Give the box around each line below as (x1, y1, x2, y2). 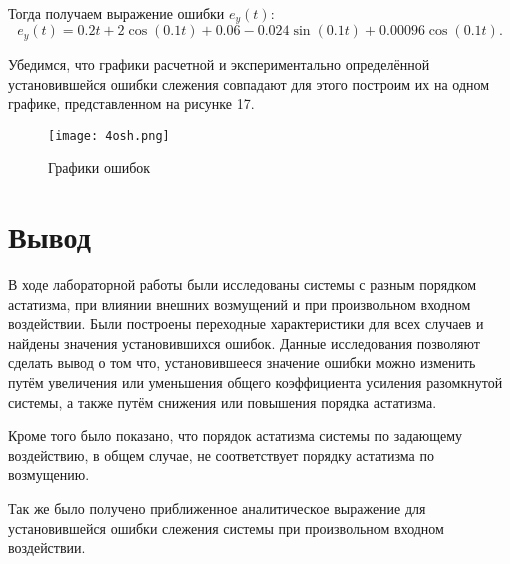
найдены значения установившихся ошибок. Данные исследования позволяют (8, 332, 480, 353)
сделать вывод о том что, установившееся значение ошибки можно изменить (8, 352, 476, 373)
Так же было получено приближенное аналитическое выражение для (8, 498, 426, 518)
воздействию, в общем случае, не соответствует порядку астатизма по (8, 444, 434, 465)
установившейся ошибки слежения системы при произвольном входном (8, 517, 444, 538)
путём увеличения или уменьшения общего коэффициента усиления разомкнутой (8, 372, 503, 393)
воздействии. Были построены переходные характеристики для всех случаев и (8, 313, 484, 334)
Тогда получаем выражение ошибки (8, 3, 225, 23)
